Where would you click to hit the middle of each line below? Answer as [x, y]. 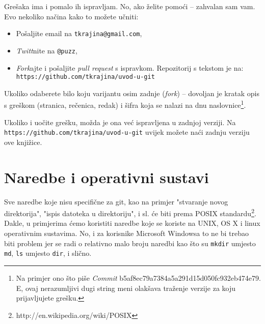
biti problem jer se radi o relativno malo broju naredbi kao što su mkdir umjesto [130, 243]
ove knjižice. [23, 142]
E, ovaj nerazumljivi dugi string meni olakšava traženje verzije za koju [126, 288]
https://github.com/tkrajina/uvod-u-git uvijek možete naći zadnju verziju [127, 132]
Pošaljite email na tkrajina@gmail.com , [79, 33]
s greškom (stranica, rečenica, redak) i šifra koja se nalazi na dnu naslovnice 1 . [125, 104]
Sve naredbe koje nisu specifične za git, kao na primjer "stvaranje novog [116, 201]
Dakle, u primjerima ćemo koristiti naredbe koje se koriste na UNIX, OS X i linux [132, 223]
